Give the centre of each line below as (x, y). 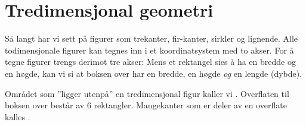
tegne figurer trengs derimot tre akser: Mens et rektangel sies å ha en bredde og (150, 62)
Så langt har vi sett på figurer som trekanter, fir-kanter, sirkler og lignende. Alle (151, 38)
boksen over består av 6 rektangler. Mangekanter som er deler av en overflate (146, 105)
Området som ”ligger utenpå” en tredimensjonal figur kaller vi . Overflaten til (147, 93)
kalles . (18, 116)
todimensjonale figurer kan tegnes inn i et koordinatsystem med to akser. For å (149, 50)
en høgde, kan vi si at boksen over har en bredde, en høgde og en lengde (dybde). (154, 73)
